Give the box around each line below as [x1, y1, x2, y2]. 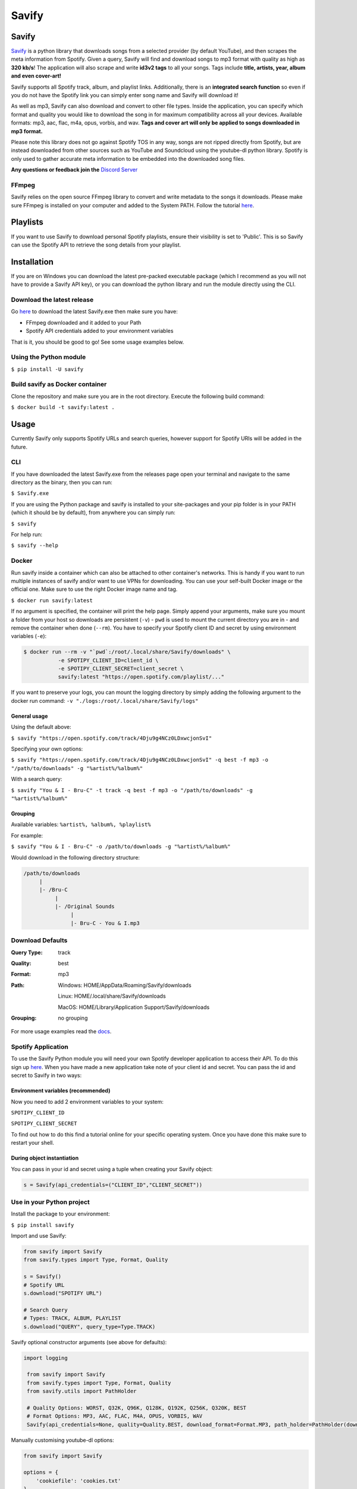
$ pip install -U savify [11, 366, 83, 372]
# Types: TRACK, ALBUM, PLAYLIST [23, 1315, 121, 1322]
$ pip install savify [11, 1222, 74, 1228]
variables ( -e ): [11, 633, 47, 640]
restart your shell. [11, 1139, 55, 1147]
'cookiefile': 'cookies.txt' [36, 1477, 121, 1484]
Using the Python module [11, 353, 86, 362]
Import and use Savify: [11, 1232, 67, 1239]
